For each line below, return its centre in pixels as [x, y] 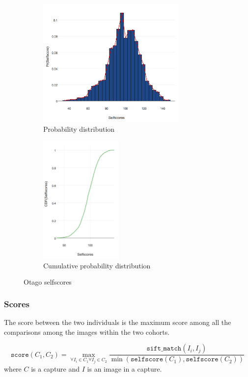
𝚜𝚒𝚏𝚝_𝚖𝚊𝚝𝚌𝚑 [164, 349]
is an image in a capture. [124, 368]
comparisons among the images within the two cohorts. [87, 332]
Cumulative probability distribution [97, 265]
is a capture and [55, 368]
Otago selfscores [48, 282]
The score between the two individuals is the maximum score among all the [118, 322]
